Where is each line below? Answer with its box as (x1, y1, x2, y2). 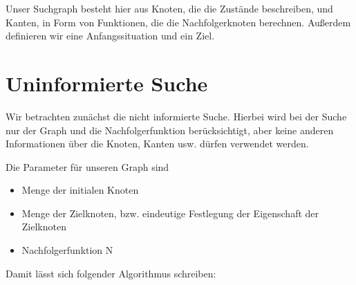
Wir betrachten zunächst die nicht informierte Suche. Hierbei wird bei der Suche (6, 109, 347, 123)
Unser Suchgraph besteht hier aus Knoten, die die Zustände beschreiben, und (6, 1, 333, 15)
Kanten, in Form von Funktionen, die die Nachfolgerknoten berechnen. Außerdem (6, 15, 351, 29)
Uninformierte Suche (6, 68, 208, 97)
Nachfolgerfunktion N (21, 243, 113, 257)
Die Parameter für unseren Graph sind (6, 159, 169, 174)
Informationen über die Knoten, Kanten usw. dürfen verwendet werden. (6, 136, 309, 151)
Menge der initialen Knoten (21, 183, 139, 197)
